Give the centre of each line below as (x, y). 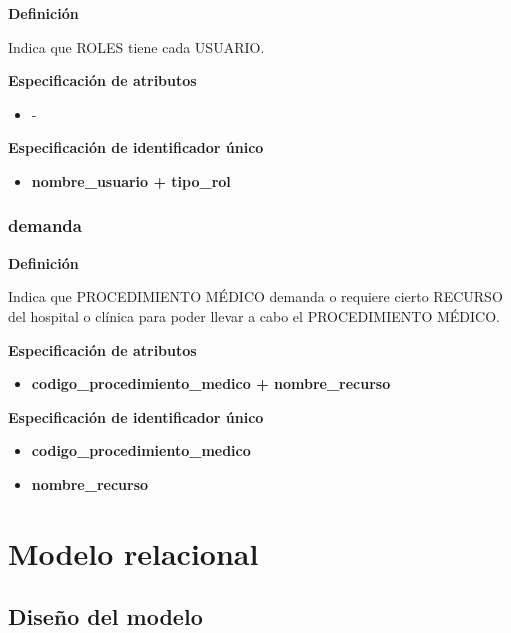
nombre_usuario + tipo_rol (131, 180)
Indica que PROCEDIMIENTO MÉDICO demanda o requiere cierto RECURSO (255, 296)
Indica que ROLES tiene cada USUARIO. (136, 46)
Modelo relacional (133, 552)
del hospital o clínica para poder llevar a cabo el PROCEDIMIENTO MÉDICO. (254, 315)
